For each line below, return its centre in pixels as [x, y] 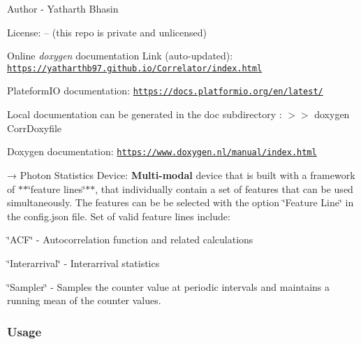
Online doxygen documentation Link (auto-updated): [120, 56]
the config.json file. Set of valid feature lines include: [119, 216]
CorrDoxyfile [35, 128]
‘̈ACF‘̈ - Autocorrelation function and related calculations [130, 239]
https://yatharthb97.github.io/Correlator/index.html [135, 68]
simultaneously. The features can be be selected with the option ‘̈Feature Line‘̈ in [180, 202]
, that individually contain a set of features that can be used [224, 188]
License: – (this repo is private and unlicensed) [107, 32]
